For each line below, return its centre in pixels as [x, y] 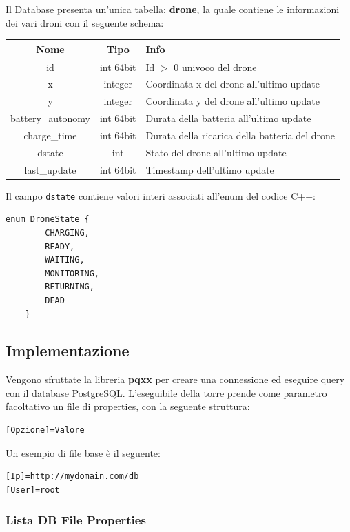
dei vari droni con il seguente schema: [85, 22]
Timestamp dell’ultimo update [210, 169]
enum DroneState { [48, 219]
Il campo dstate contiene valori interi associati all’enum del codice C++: [161, 195]
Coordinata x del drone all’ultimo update [233, 84]
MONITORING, [72, 273]
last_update [50, 169]
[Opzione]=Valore [45, 430]
